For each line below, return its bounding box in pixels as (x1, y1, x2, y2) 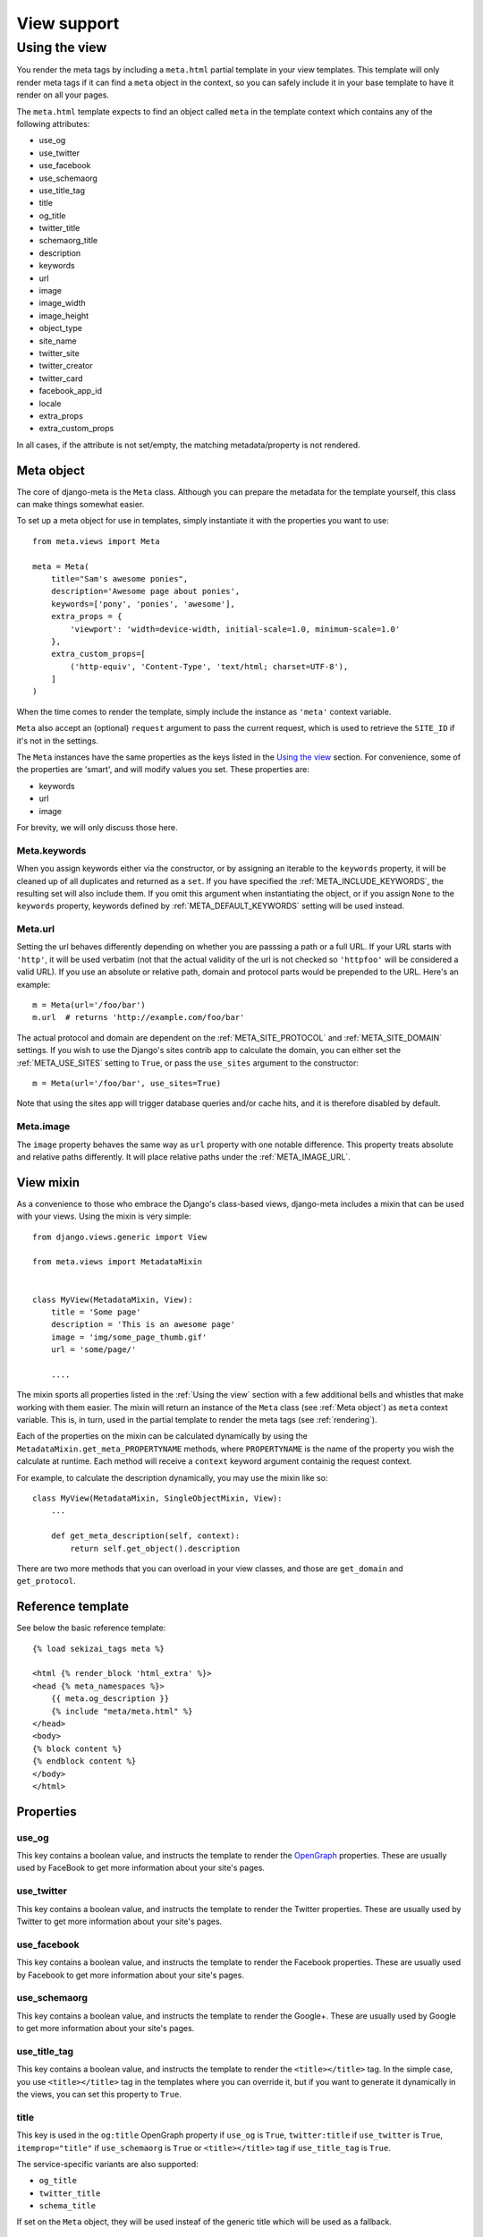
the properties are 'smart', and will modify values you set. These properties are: (16, 764, 310, 775)
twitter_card (38, 372, 84, 384)
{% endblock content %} (32, 1756, 137, 1766)
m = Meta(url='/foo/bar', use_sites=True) (32, 1078, 222, 1088)
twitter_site (38, 347, 80, 358)
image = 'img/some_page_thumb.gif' (50, 1331, 208, 1342)
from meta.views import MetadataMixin (32, 1257, 203, 1267)
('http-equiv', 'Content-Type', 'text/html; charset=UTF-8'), (70, 661, 349, 671)
